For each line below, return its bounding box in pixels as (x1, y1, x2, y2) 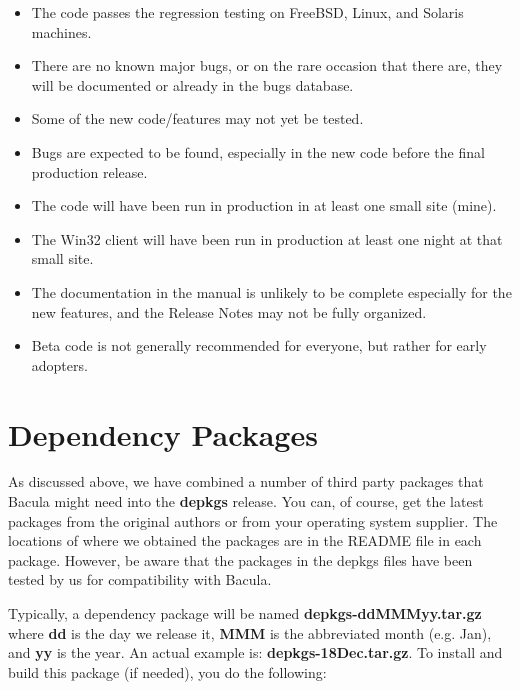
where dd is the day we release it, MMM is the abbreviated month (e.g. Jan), (8, 622, 492, 643)
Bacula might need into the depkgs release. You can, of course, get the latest (8, 491, 484, 512)
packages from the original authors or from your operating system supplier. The (8, 510, 498, 531)
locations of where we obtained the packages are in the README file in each (8, 530, 482, 551)
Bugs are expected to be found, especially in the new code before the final (31, 141, 485, 162)
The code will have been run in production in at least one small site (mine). (31, 195, 497, 216)
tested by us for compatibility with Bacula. (8, 569, 272, 590)
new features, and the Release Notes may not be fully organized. (31, 301, 427, 322)
